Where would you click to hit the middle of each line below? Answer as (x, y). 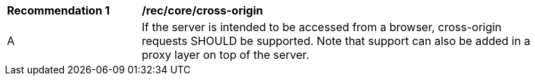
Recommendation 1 (58, 10)
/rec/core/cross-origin (203, 10)
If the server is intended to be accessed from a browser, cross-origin (322, 27)
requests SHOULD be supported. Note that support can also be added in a (336, 41)
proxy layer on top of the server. (225, 55)
